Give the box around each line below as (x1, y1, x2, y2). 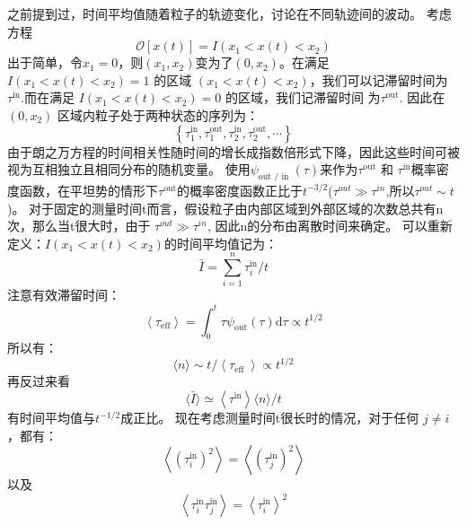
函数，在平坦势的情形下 (19, 180, 158, 199)
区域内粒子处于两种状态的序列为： (57, 105, 260, 124)
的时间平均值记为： (163, 233, 278, 252)
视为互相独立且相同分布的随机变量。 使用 (7, 160, 251, 179)
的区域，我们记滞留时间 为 (225, 88, 381, 107)
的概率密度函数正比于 (177, 180, 304, 199)
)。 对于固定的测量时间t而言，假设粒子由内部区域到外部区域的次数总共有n (7, 198, 444, 217)
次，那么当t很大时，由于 (7, 216, 151, 235)
